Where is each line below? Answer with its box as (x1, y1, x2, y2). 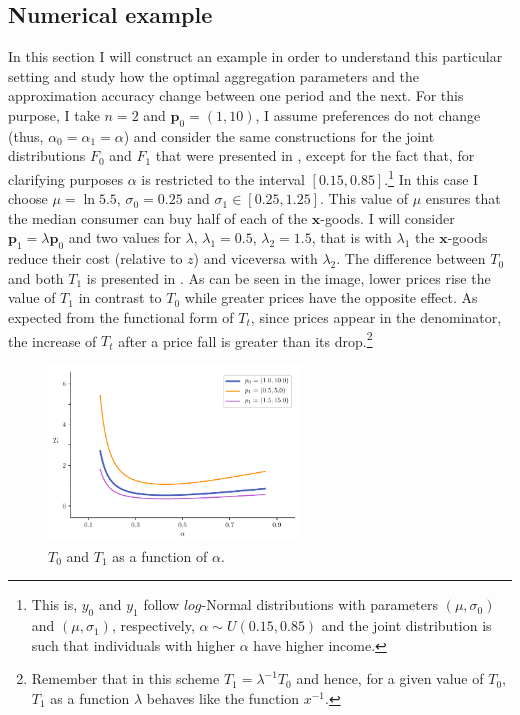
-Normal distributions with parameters (201, 594, 439, 615)
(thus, (8, 125, 44, 146)
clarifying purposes (8, 168, 123, 189)
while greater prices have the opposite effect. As (184, 287, 478, 308)
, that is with (311, 227, 392, 248)
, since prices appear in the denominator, (250, 306, 502, 327)
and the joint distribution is (321, 615, 492, 636)
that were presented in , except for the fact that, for (155, 145, 475, 166)
